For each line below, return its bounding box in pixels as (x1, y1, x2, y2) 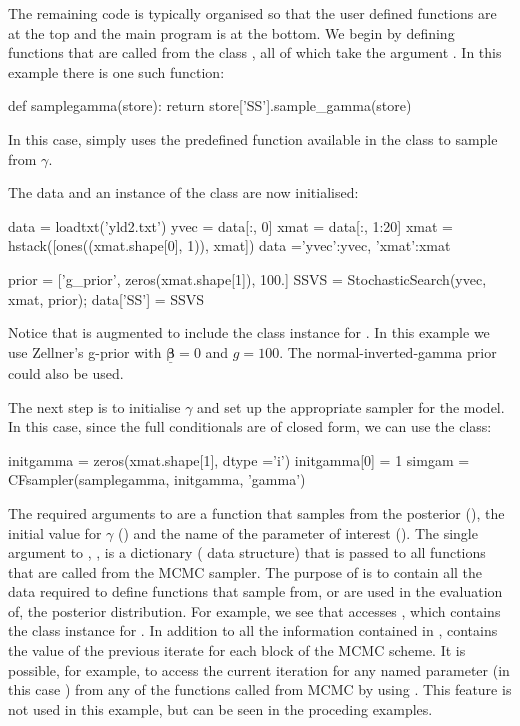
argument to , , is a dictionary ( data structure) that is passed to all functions (8, 542, 486, 563)
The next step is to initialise (8, 396, 181, 417)
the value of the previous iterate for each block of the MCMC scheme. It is (8, 640, 466, 661)
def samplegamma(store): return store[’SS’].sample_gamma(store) (8, 95, 412, 116)
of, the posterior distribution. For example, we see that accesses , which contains (8, 600, 501, 621)
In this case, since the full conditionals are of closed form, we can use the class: (8, 416, 492, 437)
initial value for (8, 522, 102, 543)
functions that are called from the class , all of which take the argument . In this (8, 42, 502, 63)
